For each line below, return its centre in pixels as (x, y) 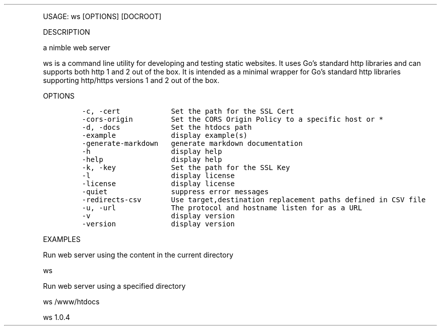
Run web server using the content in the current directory (138, 255)
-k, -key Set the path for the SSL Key (186, 168)
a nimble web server (77, 48)
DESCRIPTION (66, 32)
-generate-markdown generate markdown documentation (192, 143)
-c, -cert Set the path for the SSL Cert (188, 111)
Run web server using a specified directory (114, 286)
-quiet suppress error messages (175, 192)
